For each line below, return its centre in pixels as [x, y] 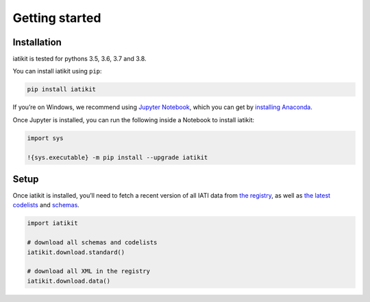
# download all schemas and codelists [92, 243]
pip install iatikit [61, 90]
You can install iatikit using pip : [57, 71]
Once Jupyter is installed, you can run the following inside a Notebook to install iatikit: [134, 119]
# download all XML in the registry [89, 271]
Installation [37, 42]
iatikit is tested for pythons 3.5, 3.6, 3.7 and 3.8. [79, 59]
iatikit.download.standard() [76, 252]
